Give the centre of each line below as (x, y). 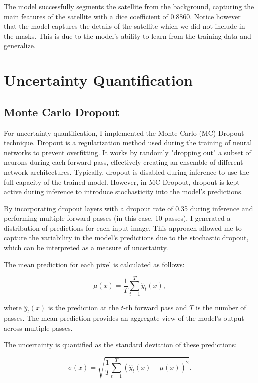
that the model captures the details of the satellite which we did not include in (125, 26)
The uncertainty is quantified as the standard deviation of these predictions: (121, 345)
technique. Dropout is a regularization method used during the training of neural (128, 143)
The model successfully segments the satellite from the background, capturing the (129, 6)
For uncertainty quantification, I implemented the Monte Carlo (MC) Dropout (124, 133)
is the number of (221, 308)
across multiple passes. (38, 328)
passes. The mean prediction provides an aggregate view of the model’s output (124, 318)
